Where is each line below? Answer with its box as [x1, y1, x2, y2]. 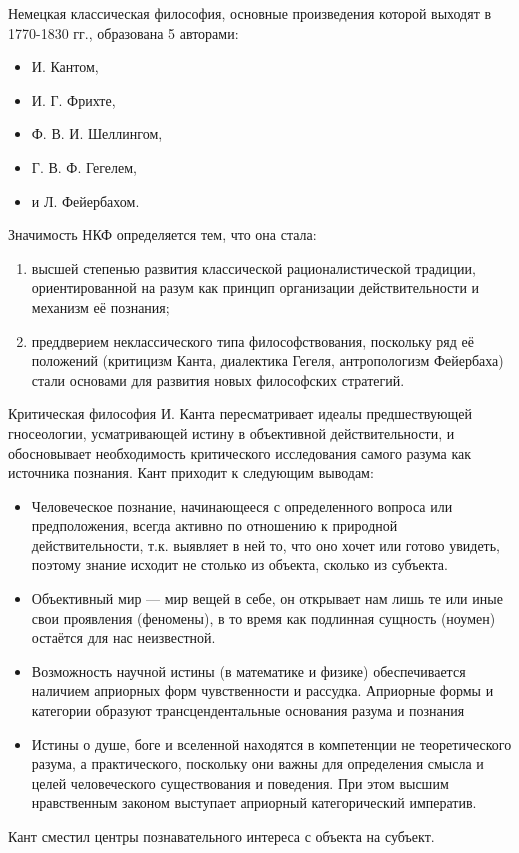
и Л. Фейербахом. [31, 190, 140, 211]
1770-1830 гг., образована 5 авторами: [8, 22, 239, 43]
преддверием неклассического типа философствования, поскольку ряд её [31, 330, 475, 351]
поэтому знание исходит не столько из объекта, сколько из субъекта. [31, 554, 448, 575]
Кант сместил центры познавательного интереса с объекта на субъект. [8, 826, 435, 846]
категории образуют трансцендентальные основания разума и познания [31, 700, 465, 721]
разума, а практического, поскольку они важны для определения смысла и [31, 753, 484, 774]
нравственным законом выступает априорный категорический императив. [31, 792, 477, 813]
